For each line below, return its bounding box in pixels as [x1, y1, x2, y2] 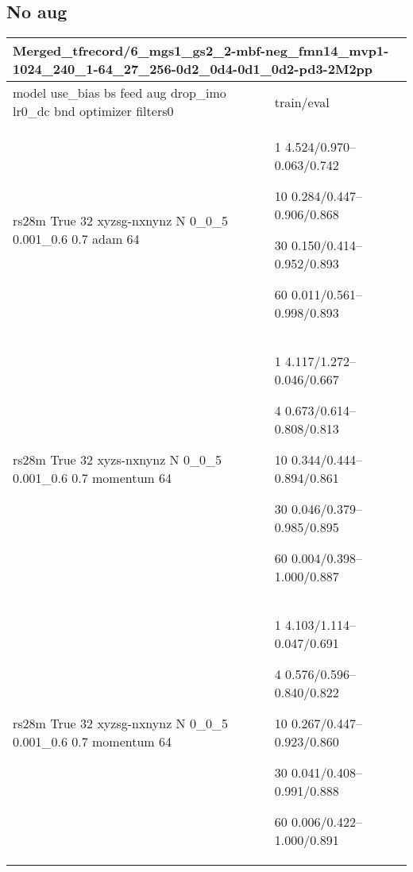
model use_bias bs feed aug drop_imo [13, 83, 226, 102]
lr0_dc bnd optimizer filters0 [13, 102, 174, 121]
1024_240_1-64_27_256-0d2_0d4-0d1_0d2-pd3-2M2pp [13, 60, 373, 79]
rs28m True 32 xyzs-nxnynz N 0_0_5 [13, 450, 222, 469]
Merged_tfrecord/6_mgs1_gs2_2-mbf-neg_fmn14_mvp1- [13, 41, 389, 60]
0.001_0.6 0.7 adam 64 [13, 230, 140, 249]
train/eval [274, 92, 330, 111]
